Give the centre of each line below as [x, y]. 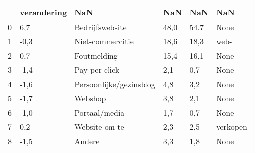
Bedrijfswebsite [101, 27]
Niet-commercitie [104, 41]
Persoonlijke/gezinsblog [115, 84]
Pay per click [97, 70]
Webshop [90, 98]
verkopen [232, 127]
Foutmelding [96, 55]
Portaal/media [100, 112]
